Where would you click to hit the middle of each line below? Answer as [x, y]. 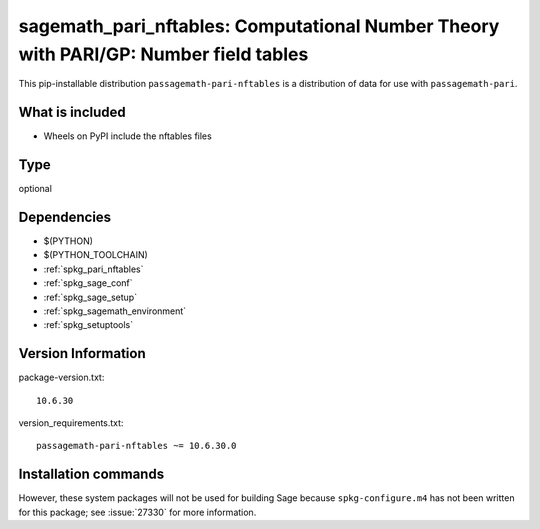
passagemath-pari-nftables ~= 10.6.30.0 [136, 446]
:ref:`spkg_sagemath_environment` [115, 311]
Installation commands [91, 474]
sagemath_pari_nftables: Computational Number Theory [259, 26]
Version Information [82, 353]
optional [35, 189]
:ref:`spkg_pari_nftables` [93, 269]
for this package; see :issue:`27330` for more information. [137, 512]
